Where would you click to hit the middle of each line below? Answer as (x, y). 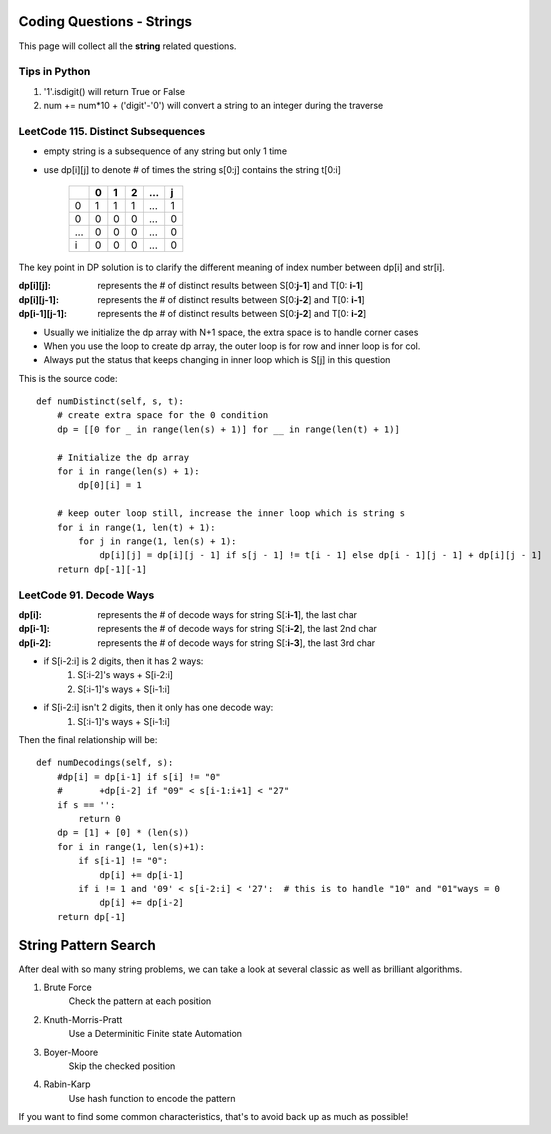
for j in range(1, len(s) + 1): (157, 541)
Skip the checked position (122, 1066)
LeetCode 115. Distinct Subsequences (112, 131)
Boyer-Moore (71, 1052)
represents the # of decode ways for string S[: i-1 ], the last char (227, 614)
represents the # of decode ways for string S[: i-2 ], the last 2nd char (237, 629)
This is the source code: (68, 378)
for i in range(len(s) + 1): (128, 471)
